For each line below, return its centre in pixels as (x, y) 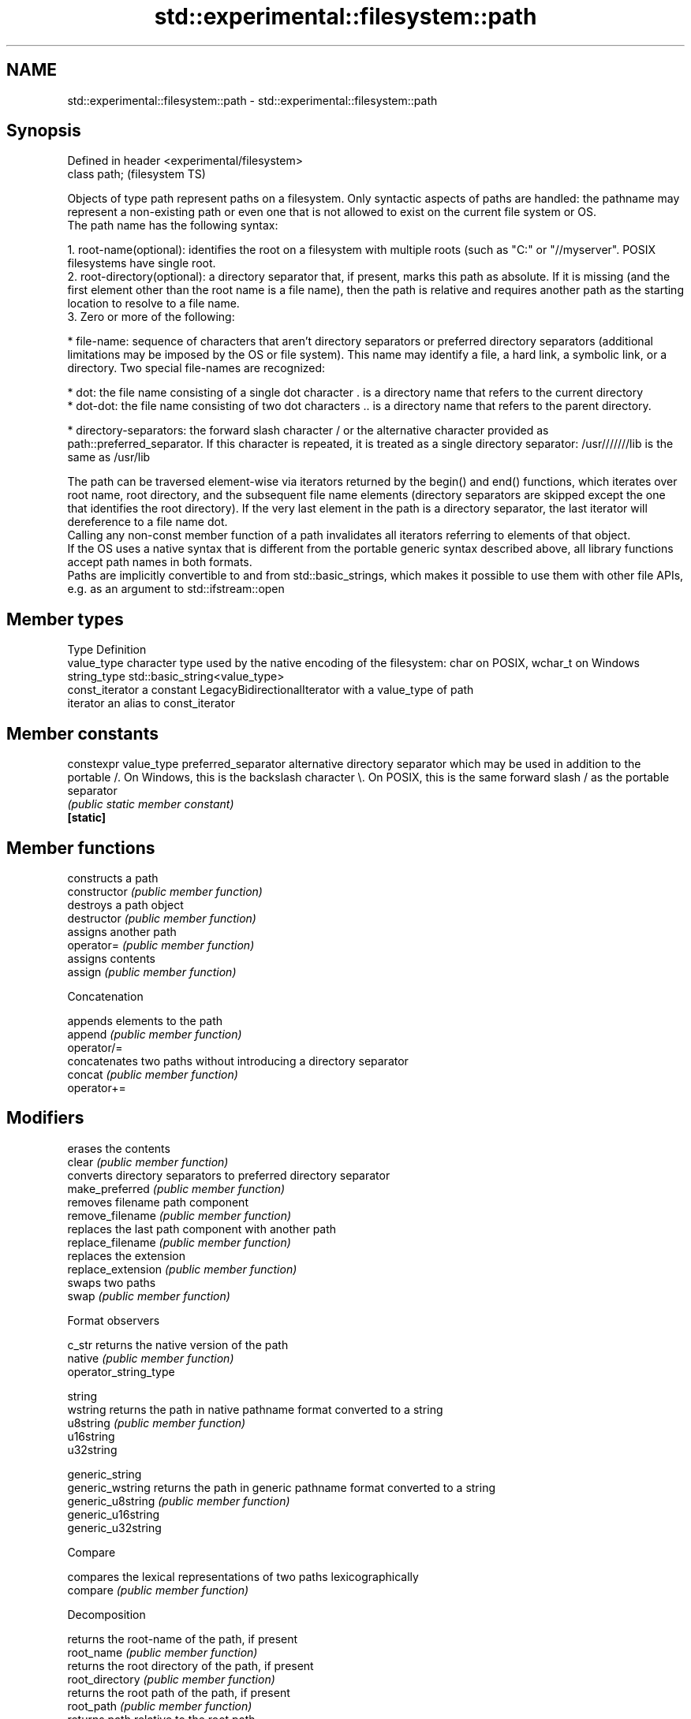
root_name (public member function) (162, 1652)
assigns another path (122, 931)
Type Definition (107, 650)
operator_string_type (121, 1371)
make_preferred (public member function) (176, 1188)
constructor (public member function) (165, 891)
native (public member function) (151, 1358)
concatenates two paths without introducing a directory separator (238, 1061)
